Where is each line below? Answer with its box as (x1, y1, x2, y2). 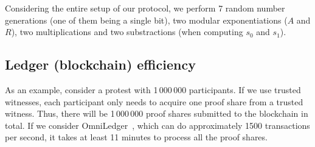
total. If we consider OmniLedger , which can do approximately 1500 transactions (5, 119, 310, 131)
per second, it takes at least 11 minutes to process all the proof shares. (5, 131, 268, 143)
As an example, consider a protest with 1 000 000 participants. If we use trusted (5, 83, 301, 96)
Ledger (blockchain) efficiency (5, 55, 196, 74)
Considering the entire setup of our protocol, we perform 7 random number (5, 2, 285, 14)
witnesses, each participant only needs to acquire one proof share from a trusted (5, 95, 303, 108)
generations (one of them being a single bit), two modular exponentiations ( (5, 13, 288, 26)
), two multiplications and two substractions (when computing (11, 25, 243, 38)
